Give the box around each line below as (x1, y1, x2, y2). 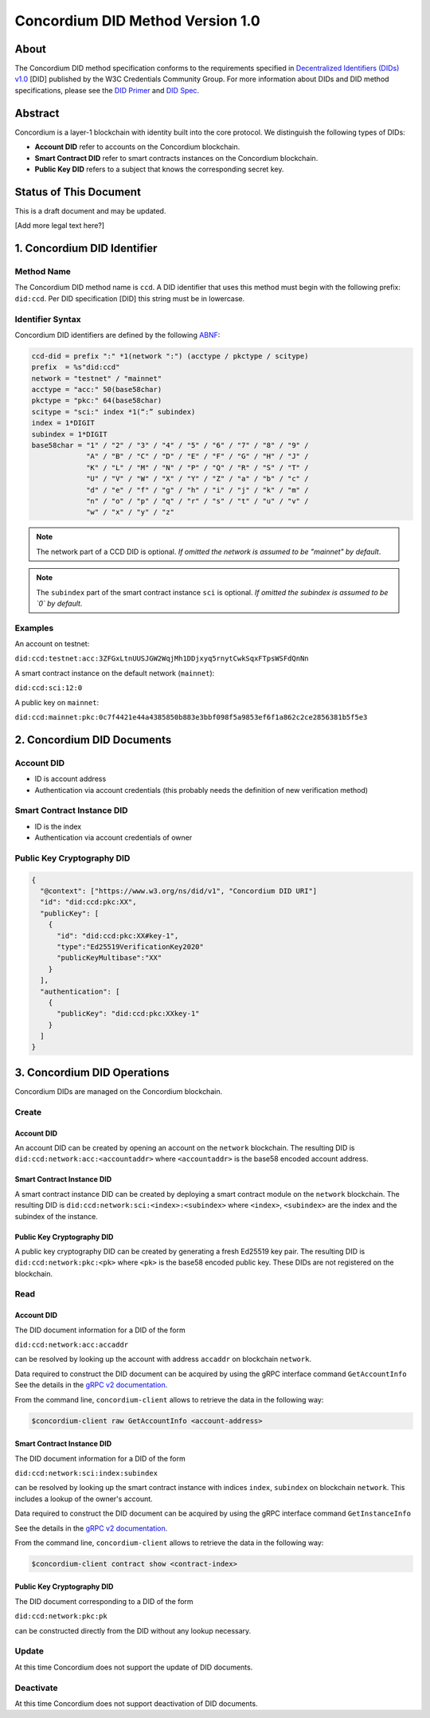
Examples (14, 622, 54, 633)
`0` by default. (36, 598, 83, 608)
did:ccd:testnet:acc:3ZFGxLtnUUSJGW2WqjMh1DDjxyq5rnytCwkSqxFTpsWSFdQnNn (14, 654, 310, 663)
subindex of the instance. (14, 1211, 99, 1221)
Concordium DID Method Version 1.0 (14, 12, 260, 29)
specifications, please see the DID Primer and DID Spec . (14, 85, 199, 95)
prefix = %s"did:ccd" (31, 363, 120, 372)
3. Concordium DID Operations (14, 1065, 170, 1079)
